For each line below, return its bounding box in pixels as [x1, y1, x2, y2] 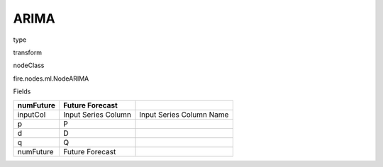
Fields [13, 87, 31, 96]
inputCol [17, 110, 46, 120]
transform [13, 48, 43, 57]
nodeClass [13, 61, 45, 70]
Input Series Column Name [139, 110, 229, 120]
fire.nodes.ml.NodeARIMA [13, 74, 89, 83]
